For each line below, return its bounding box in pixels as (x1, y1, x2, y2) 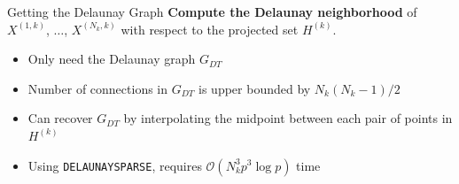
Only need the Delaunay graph (27, 50, 196, 68)
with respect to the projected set (121, 19, 299, 38)
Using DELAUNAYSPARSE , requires (27, 156, 202, 174)
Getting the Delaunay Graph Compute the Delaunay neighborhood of (7, 3, 417, 20)
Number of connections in (27, 79, 168, 97)
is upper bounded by (198, 79, 311, 97)
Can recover (27, 109, 93, 127)
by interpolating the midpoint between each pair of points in (123, 109, 453, 127)
